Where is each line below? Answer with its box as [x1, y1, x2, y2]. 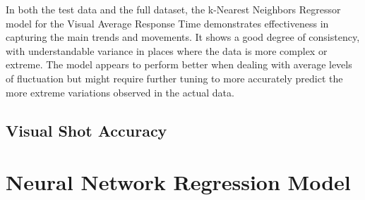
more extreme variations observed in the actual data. [6, 85, 234, 99]
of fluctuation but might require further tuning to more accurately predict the [6, 70, 343, 85]
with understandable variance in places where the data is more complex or [6, 43, 328, 58]
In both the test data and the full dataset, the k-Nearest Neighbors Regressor [6, 2, 341, 16]
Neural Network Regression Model [6, 168, 351, 196]
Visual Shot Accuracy [6, 119, 167, 141]
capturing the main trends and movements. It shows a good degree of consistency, [6, 30, 360, 44]
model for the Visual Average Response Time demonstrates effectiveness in [6, 15, 329, 30]
